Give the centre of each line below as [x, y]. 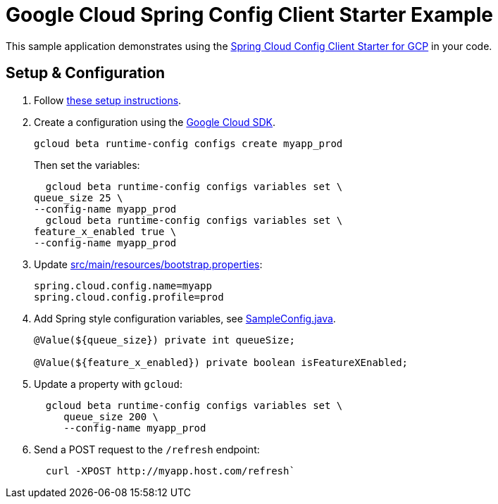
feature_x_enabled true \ [105, 231]
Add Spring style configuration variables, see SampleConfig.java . [185, 318]
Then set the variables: [87, 165]
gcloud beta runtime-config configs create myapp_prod [188, 143]
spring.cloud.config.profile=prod [129, 297]
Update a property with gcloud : [108, 384]
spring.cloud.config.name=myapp [123, 285]
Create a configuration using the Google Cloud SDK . [155, 122]
